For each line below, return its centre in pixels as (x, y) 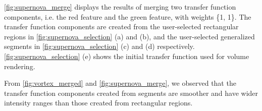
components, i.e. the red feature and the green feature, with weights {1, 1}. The (128, 16)
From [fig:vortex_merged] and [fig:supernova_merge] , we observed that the (120, 83)
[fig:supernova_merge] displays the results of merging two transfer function (120, 7)
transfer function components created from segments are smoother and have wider (131, 93)
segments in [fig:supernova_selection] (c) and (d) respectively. (99, 46)
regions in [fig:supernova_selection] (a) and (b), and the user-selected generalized (129, 36)
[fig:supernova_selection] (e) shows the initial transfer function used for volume (127, 56)
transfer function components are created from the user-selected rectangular (121, 26)
